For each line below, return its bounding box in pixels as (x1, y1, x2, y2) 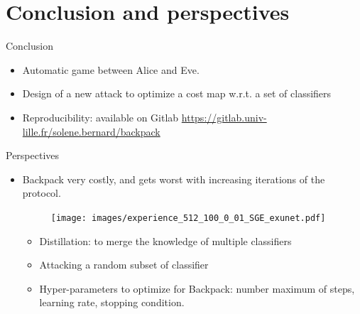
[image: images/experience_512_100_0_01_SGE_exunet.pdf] (50, 212, 326, 223)
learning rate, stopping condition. (39, 295, 185, 310)
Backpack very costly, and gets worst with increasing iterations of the (22, 171, 325, 186)
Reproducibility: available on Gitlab (22, 109, 179, 124)
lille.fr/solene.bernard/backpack (22, 124, 160, 139)
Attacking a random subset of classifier (39, 257, 209, 272)
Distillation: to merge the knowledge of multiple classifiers (39, 233, 292, 248)
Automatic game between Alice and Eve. (22, 62, 200, 77)
